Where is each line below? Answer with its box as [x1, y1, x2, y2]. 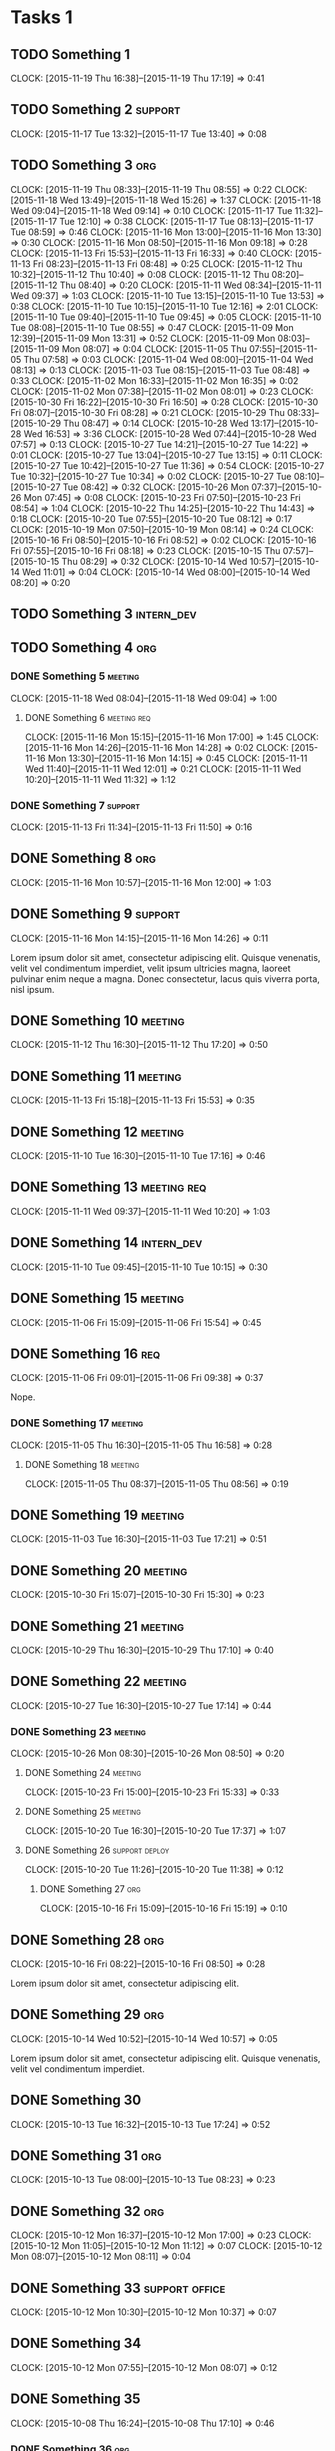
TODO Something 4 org [10, 639, 157, 656]
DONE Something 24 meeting [24, 1767, 142, 1779]
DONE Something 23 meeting [10, 1724, 147, 1738]
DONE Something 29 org [10, 2006, 165, 2023]
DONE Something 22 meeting [10, 1673, 187, 1690]
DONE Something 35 [10, 2391, 141, 2408]
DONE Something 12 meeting [10, 1123, 185, 1140]
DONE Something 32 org [10, 2202, 165, 2220]
